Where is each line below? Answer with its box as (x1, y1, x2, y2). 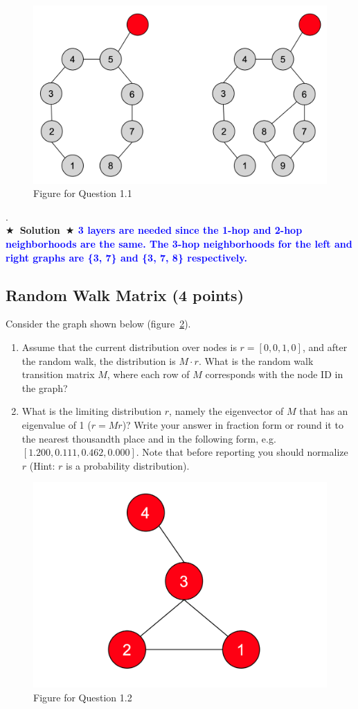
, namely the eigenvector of (169, 404, 284, 418)
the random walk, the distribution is (21, 353, 176, 368)
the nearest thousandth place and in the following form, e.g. (21, 431, 276, 445)
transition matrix (21, 367, 95, 382)
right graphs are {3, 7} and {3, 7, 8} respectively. (6, 250, 247, 264)
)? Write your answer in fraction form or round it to (122, 418, 343, 432)
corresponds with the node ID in (205, 367, 343, 382)
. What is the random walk (198, 353, 314, 368)
